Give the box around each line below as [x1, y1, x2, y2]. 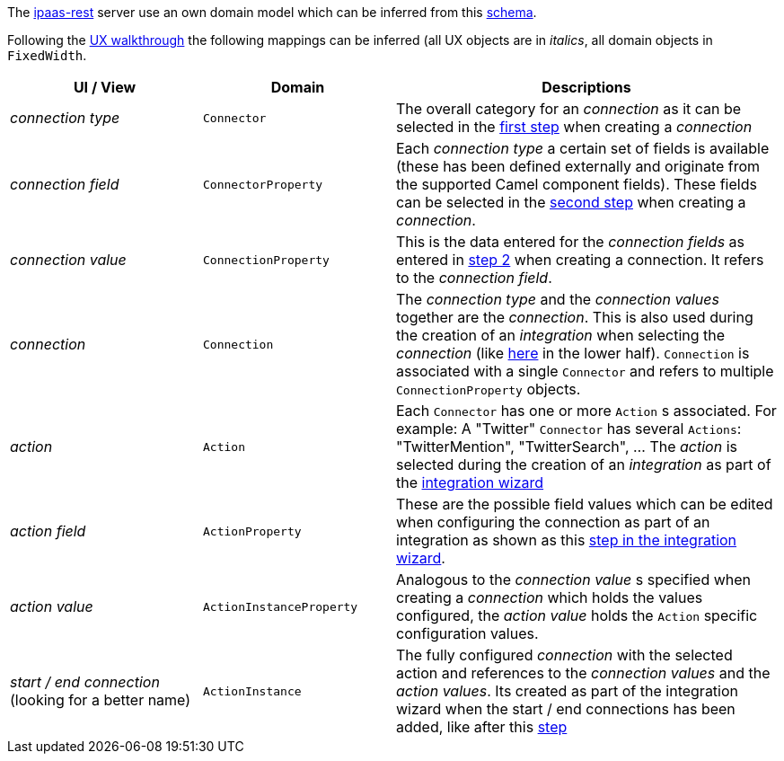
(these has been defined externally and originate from [396, 157, 761, 175]
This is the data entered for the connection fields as [396, 233, 745, 251]
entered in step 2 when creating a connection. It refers [396, 251, 764, 269]
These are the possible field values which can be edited [396, 495, 773, 513]
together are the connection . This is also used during [396, 308, 753, 326]
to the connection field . [396, 269, 552, 287]
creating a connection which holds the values [396, 588, 703, 606]
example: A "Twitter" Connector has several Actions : [396, 420, 742, 438]
